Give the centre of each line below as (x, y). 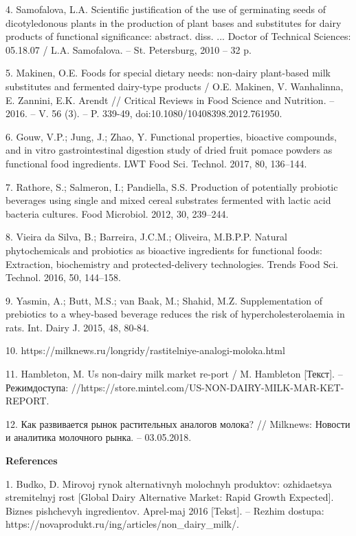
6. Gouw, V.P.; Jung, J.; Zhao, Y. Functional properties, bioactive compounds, (171, 136)
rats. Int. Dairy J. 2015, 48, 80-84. (77, 327)
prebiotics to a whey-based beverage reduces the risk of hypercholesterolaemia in (175, 314)
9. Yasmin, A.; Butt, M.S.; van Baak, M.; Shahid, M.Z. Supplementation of (164, 300)
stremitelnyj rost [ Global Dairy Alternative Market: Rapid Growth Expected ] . (170, 497)
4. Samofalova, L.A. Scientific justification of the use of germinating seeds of (166, 9)
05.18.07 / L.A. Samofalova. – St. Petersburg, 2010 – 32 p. (129, 49)
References (32, 461)
